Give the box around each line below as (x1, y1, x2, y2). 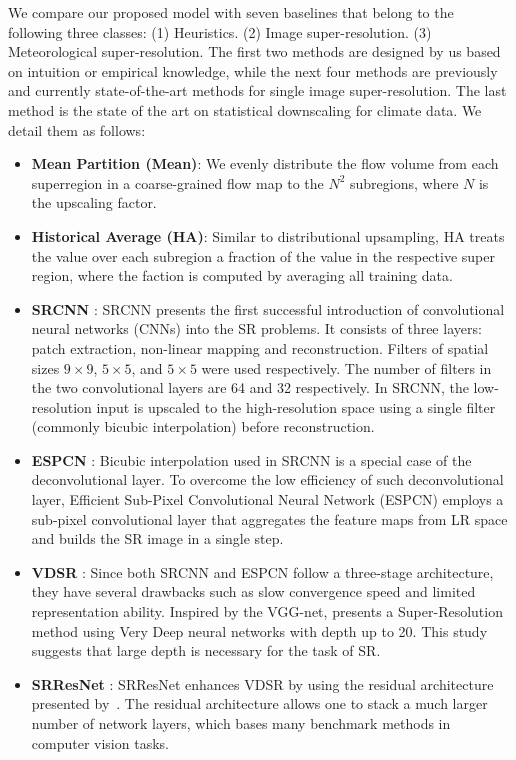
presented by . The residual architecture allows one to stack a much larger (31, 693, 488, 714)
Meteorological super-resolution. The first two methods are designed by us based (8, 41, 501, 62)
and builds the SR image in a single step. (31, 528, 284, 549)
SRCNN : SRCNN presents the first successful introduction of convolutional (31, 298, 505, 319)
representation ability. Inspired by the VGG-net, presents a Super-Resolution (31, 601, 503, 622)
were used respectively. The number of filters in (201, 357, 492, 378)
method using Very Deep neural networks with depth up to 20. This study (31, 620, 488, 641)
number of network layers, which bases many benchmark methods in (31, 713, 451, 733)
